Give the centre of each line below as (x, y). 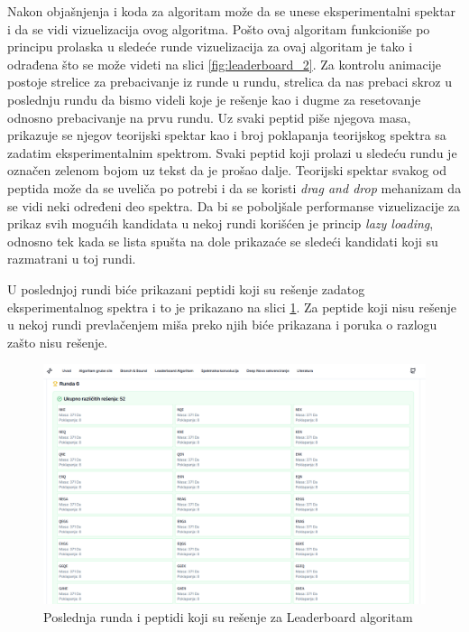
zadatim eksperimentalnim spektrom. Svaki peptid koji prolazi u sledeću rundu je (232, 152)
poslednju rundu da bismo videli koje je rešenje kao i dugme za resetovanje (214, 99)
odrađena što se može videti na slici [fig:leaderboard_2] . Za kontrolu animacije (225, 64)
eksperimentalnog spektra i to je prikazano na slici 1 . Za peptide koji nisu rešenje (232, 307)
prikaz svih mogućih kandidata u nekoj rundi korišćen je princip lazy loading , (221, 223)
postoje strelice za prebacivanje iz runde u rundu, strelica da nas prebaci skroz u (230, 82)
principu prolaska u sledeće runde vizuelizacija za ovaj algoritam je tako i (210, 46)
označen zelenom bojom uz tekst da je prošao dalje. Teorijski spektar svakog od (227, 170)
